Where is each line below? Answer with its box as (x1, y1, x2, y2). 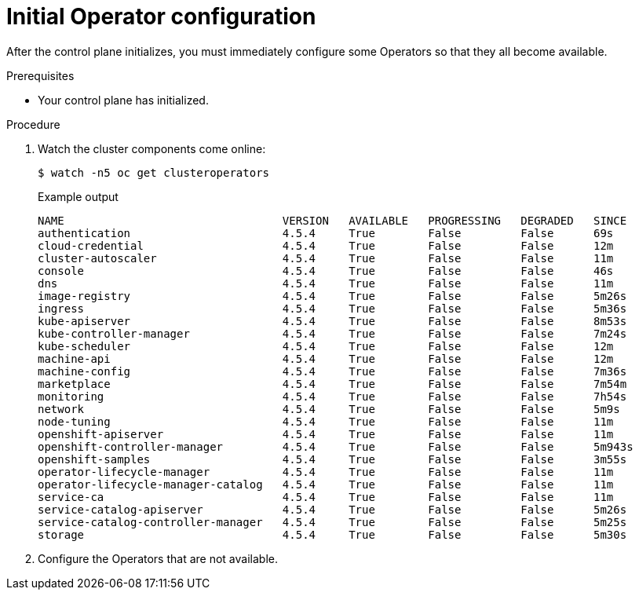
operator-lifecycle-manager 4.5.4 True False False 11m (38, 465, 614, 478)
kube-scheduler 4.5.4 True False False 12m (38, 339, 614, 353)
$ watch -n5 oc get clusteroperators (38, 166, 270, 179)
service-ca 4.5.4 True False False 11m (38, 490, 614, 503)
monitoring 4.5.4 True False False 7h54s (38, 389, 627, 403)
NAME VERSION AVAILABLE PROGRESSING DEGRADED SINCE (38, 214, 627, 227)
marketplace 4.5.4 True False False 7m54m (38, 377, 627, 390)
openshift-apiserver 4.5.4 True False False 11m (38, 427, 614, 441)
